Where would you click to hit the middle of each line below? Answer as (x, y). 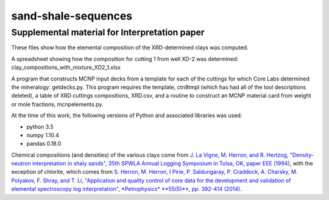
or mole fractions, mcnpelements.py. (57, 104)
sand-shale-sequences (72, 16)
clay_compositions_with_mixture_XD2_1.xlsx (66, 68)
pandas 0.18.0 (44, 144)
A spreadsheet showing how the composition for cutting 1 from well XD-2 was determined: (125, 59)
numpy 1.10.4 (43, 135)
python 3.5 (40, 127)
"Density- (302, 155)
